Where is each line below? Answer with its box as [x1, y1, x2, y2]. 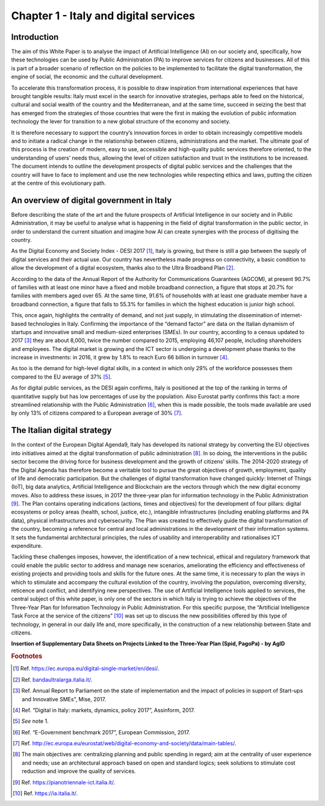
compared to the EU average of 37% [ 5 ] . [11, 373, 113, 380]
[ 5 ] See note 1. [13, 718, 49, 725]
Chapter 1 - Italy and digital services [11, 9, 196, 22]
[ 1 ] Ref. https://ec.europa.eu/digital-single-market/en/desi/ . [13, 665, 159, 672]
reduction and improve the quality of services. [22, 767, 137, 775]
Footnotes [11, 652, 43, 660]
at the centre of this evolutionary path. [11, 179, 107, 187]
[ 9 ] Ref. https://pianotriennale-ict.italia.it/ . [13, 778, 116, 786]
